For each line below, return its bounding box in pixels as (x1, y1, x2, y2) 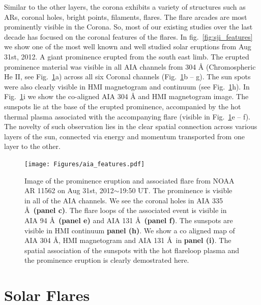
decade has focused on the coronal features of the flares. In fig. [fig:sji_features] (4, 31, 253, 42)
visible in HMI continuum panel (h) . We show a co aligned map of (24, 225, 235, 235)
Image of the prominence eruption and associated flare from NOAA (24, 175, 235, 186)
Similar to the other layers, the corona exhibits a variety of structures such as (4, 2, 246, 12)
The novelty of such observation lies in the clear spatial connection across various (4, 121, 257, 132)
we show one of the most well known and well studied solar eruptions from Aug (4, 41, 251, 52)
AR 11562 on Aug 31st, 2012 (24, 185, 114, 196)
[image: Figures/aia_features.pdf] (24, 160, 145, 168)
